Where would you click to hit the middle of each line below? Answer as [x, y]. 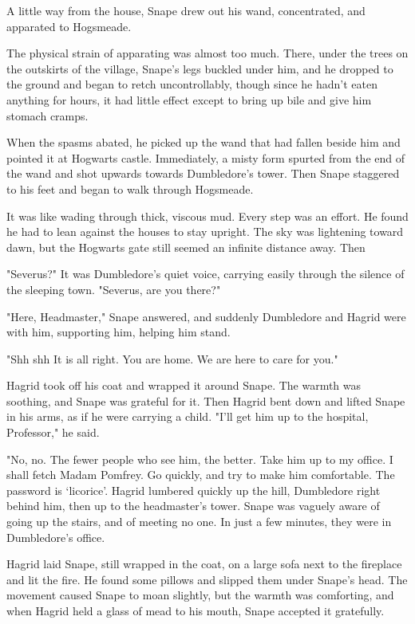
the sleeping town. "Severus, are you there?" [114, 289]
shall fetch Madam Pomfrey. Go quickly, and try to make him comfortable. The [201, 475]
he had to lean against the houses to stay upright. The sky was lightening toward [205, 232]
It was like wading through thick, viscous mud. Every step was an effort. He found [207, 216]
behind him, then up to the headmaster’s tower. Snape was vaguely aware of [193, 506]
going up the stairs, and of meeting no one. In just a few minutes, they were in [199, 522]
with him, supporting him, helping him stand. [119, 332]
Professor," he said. [53, 432]
